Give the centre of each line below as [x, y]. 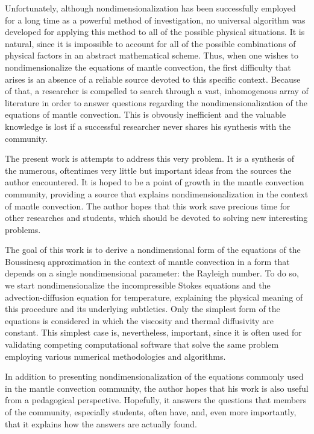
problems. [23, 229]
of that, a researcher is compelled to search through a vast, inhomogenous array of [157, 91]
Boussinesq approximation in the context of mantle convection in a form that [147, 261]
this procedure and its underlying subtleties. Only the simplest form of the [143, 309]
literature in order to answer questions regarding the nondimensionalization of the [156, 102]
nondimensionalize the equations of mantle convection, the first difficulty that [148, 67]
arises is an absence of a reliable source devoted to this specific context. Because [153, 79]
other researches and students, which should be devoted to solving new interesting [156, 218]
